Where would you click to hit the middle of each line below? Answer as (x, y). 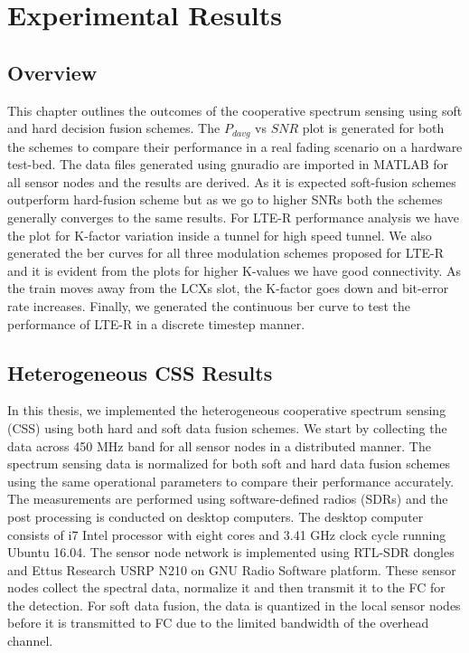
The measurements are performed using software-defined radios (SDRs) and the (228, 499)
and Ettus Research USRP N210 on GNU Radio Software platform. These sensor (232, 569)
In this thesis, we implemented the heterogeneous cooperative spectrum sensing (227, 410)
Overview (52, 72)
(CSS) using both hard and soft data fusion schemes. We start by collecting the (227, 427)
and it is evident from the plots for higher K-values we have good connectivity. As (234, 270)
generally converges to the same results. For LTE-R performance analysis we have (233, 217)
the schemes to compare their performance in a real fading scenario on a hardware (235, 146)
